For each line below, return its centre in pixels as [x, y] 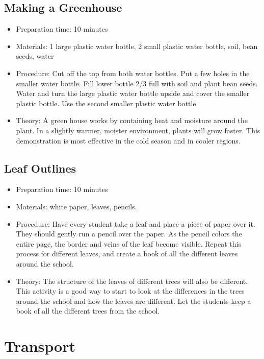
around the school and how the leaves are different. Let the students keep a [134, 301]
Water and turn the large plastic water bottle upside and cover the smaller [133, 93]
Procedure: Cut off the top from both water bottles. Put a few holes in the [133, 73]
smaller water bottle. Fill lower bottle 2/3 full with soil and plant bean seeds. [137, 83]
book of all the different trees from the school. [88, 311]
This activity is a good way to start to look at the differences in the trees [130, 291]
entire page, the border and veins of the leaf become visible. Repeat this [128, 243]
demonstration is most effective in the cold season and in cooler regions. [128, 140]
